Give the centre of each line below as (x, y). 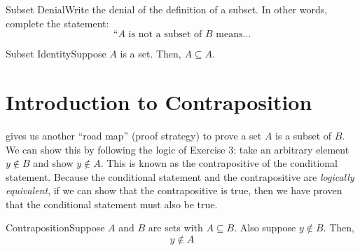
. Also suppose (265, 228)
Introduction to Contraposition (159, 101)
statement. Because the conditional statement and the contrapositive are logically (180, 176)
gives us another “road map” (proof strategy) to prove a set (134, 135)
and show (53, 163)
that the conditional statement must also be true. (112, 204)
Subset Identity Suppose (56, 54)
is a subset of (304, 135)
